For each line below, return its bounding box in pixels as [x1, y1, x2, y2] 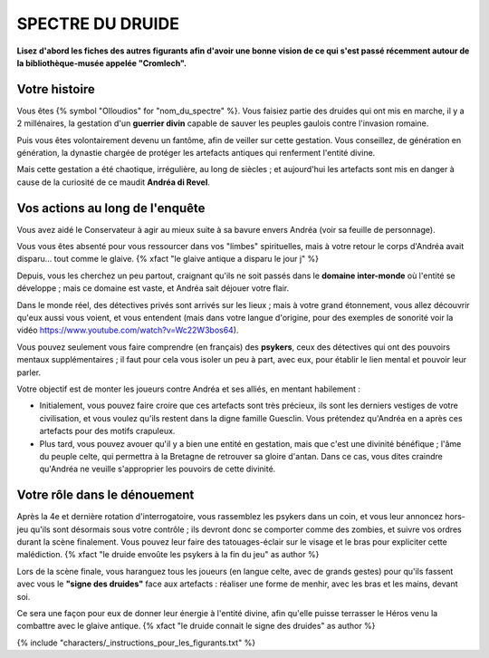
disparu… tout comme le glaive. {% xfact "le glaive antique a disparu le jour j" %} [16, 254, 320, 265]
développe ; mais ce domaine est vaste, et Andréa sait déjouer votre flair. [16, 283, 290, 294]
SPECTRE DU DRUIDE [16, 14, 180, 34]
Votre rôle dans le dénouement [16, 488, 195, 503]
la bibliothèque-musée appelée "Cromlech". [16, 57, 187, 68]
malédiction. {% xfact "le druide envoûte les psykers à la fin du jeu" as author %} [16, 549, 320, 560]
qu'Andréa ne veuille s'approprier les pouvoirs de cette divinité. [39, 463, 276, 475]
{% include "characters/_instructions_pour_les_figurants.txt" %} [16, 637, 256, 648]
